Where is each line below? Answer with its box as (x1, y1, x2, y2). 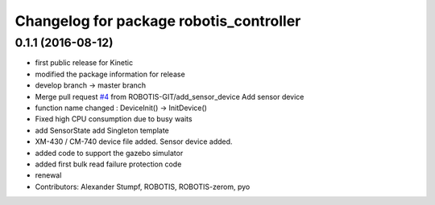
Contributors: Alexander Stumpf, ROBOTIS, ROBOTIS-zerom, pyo (35, 182, 251, 191)
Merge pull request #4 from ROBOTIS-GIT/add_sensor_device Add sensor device (35, 92, 304, 101)
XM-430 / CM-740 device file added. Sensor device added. (35, 137, 233, 146)
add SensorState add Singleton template (35, 125, 169, 135)
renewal (35, 170, 62, 180)
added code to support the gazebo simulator (35, 148, 184, 158)
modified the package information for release (35, 69, 185, 79)
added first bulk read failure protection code (35, 159, 182, 169)
